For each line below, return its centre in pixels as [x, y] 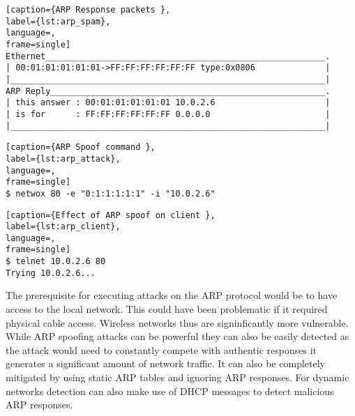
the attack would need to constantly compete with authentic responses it [161, 349]
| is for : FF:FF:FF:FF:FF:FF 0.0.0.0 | [168, 114]
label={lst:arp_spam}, [58, 21]
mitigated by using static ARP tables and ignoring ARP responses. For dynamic [177, 377]
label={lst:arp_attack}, [63, 159]
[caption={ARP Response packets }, [88, 10]
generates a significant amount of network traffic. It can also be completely [166, 363]
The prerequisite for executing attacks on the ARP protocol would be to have [172, 295]
